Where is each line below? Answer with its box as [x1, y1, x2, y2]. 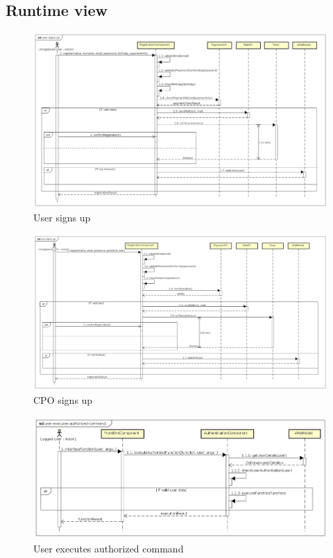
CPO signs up [33, 392, 93, 407]
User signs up [33, 210, 91, 224]
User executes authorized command [33, 541, 184, 555]
